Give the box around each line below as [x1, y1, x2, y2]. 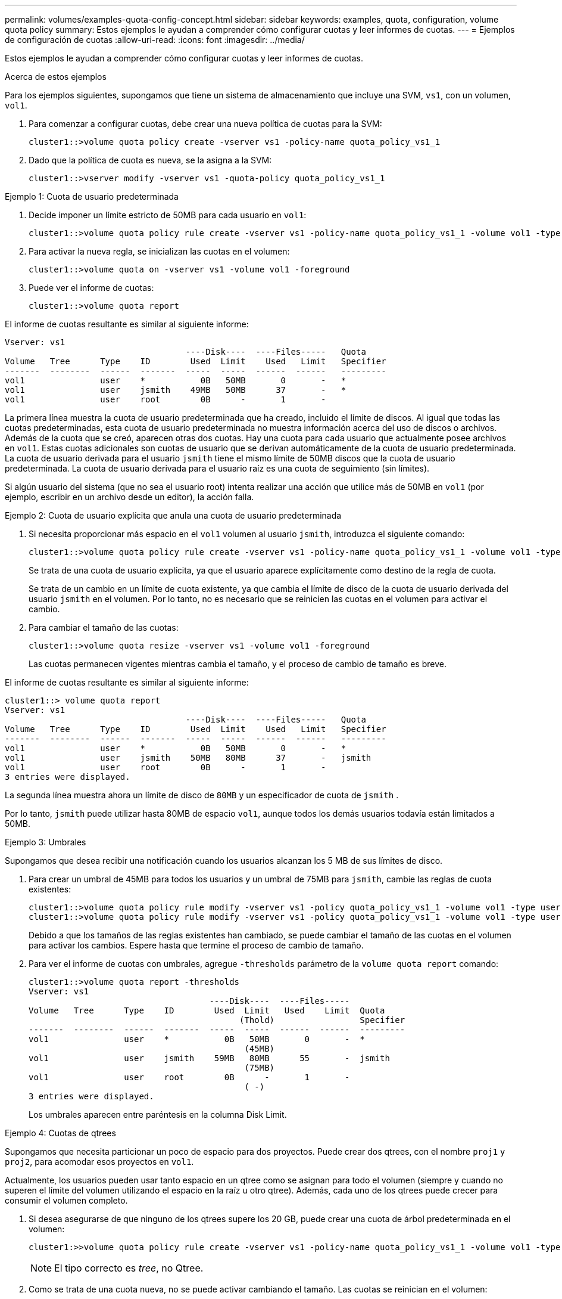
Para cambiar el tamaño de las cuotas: [29, 622, 179, 633]
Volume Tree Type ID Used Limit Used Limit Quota [29, 1006, 385, 1015]
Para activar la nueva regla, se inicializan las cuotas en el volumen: [29, 246, 290, 256]
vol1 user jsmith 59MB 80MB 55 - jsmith [29, 1053, 390, 1063]
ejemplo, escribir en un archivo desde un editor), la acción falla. [5, 492, 254, 502]
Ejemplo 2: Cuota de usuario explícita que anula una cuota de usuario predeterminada [5, 510, 342, 520]
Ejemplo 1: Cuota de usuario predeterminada [5, 191, 179, 201]
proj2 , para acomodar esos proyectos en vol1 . [5, 1157, 194, 1167]
